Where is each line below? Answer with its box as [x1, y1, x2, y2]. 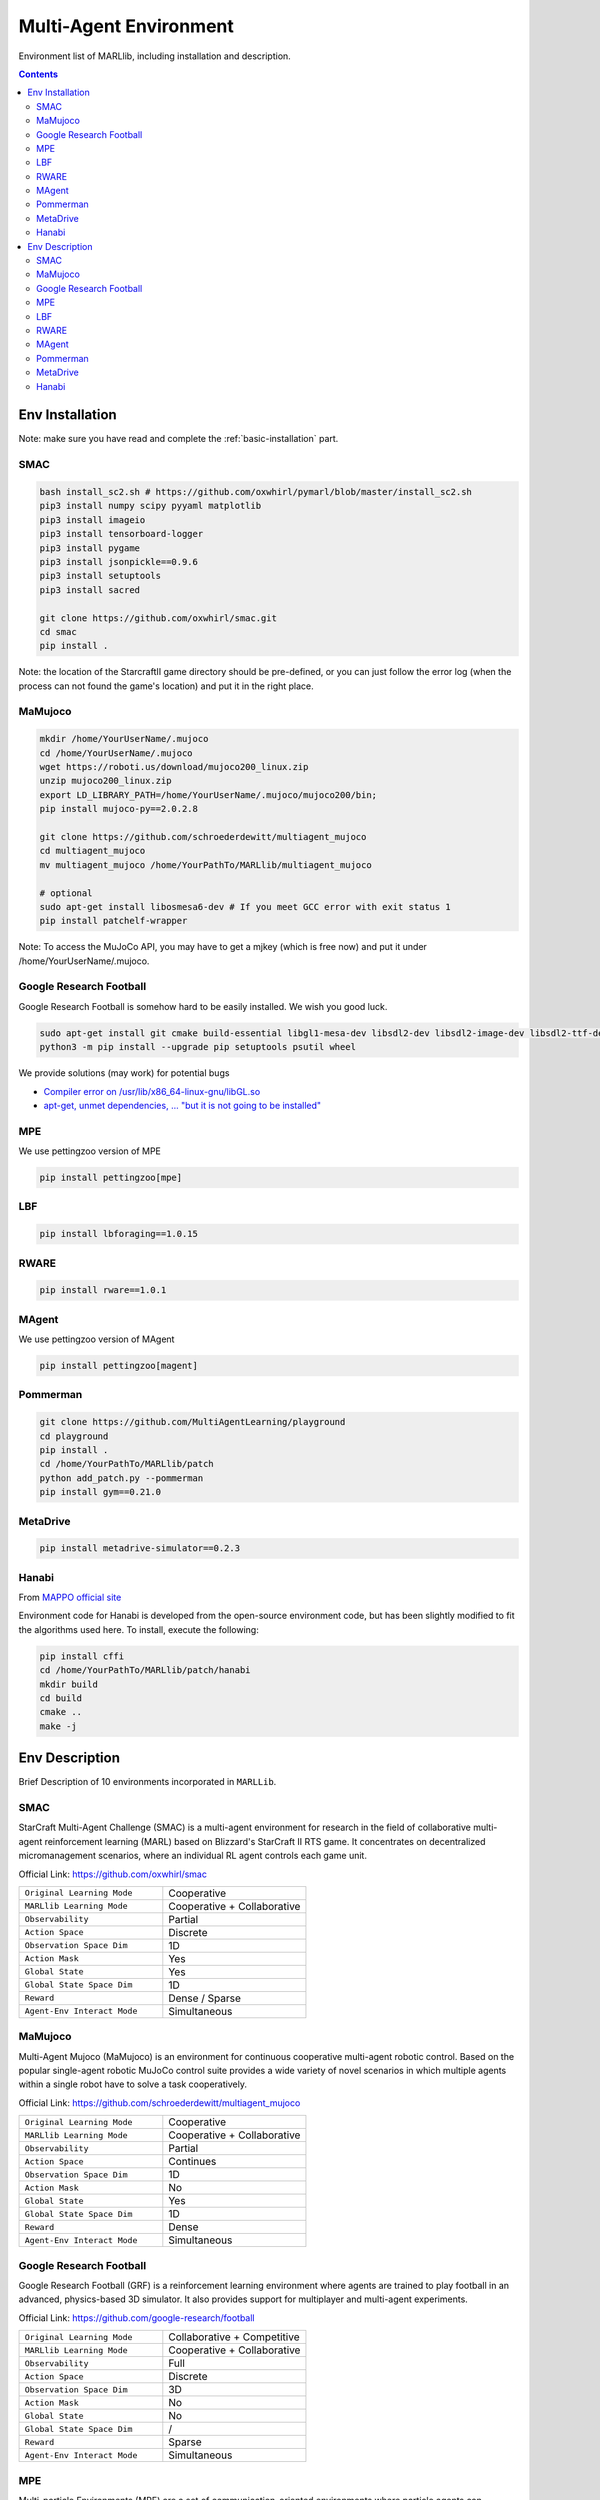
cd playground [39, 1430, 109, 1442]
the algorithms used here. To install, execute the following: [18, 1623, 259, 1635]
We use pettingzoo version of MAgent [18, 1333, 175, 1345]
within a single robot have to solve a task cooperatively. [18, 2078, 247, 2090]
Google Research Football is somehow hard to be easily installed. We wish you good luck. [18, 1000, 388, 1012]
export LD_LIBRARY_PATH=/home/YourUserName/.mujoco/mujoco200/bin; [39, 789, 378, 800]
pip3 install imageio [39, 514, 146, 525]
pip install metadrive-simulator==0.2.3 [39, 1543, 240, 1554]
